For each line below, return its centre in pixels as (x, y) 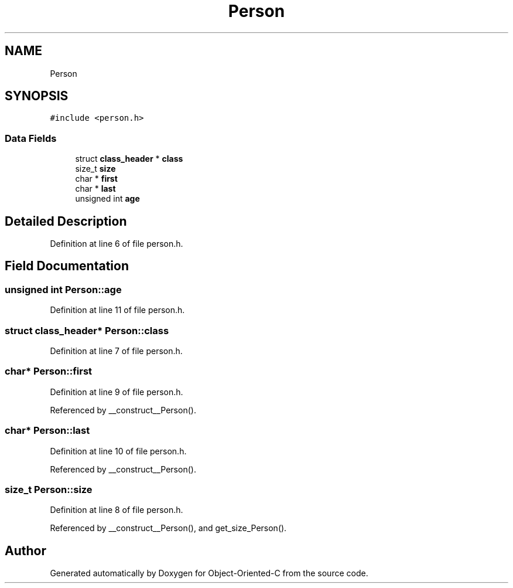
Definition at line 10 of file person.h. (118, 451)
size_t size (95, 169)
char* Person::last (47, 431)
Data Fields (31, 138)
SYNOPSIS (37, 96)
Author (25, 550)
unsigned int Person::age (63, 289)
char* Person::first (49, 371)
